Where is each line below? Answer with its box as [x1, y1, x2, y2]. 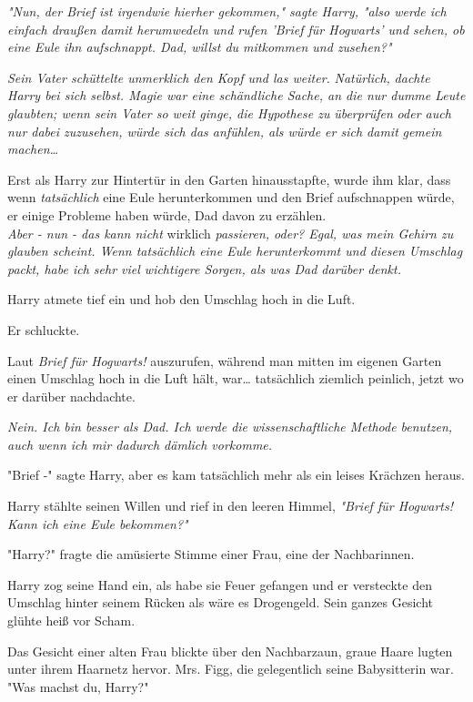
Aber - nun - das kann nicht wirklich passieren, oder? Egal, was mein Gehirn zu [7, 223, 454, 242]
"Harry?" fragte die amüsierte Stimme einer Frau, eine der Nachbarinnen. [7, 544, 415, 564]
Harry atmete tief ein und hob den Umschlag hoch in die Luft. [7, 290, 356, 309]
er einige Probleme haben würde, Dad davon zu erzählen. [7, 205, 327, 224]
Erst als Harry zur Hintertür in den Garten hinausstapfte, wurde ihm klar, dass [7, 169, 451, 188]
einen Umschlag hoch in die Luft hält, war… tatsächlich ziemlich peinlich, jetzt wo [7, 369, 464, 388]
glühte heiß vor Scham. [7, 611, 136, 630]
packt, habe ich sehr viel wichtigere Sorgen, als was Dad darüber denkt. [7, 259, 401, 278]
